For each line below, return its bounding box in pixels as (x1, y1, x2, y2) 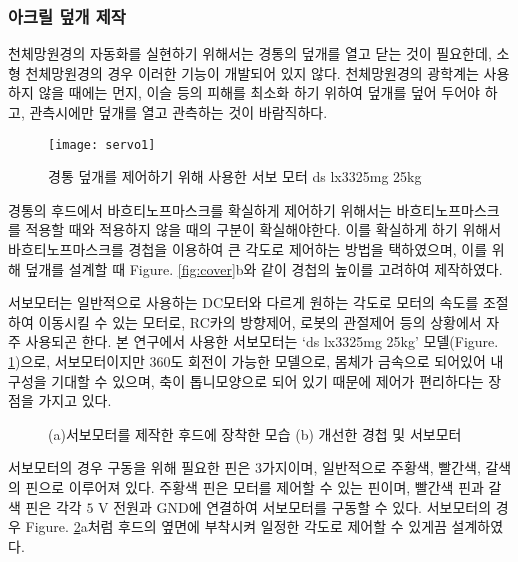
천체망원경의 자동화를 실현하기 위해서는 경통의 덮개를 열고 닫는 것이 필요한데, (8, 43, 492, 64)
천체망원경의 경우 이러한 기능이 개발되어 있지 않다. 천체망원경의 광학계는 (25, 62, 479, 83)
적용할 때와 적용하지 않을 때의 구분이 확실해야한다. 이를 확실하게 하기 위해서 (25, 219, 502, 240)
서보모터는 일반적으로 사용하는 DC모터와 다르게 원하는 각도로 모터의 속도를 (8, 292, 479, 313)
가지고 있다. (38, 390, 112, 411)
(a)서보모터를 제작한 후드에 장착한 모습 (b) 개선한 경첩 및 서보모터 (48, 423, 462, 444)
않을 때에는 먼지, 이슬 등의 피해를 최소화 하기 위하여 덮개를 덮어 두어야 (38, 82, 480, 103)
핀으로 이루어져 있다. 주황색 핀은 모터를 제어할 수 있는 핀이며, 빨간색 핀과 (25, 476, 484, 497)
